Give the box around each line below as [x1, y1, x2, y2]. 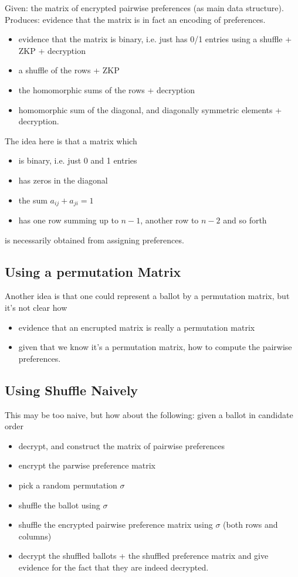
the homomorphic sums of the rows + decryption [18, 83, 195, 96]
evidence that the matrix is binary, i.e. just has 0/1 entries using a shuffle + [18, 33, 292, 45]
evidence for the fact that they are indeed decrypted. [18, 561, 209, 573]
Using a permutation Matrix [5, 262, 181, 280]
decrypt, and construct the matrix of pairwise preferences [18, 439, 225, 452]
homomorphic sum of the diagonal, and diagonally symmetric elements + [18, 103, 282, 116]
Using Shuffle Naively [5, 381, 138, 399]
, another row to [140, 213, 199, 226]
